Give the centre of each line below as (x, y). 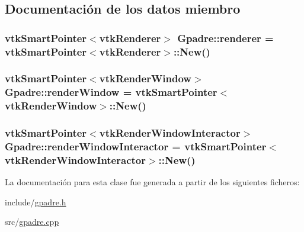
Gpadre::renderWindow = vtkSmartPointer (111, 92)
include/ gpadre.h (36, 202)
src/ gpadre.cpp (32, 222)
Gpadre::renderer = (225, 38)
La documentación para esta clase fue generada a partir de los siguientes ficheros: (152, 182)
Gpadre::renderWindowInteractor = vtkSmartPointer (136, 146)
